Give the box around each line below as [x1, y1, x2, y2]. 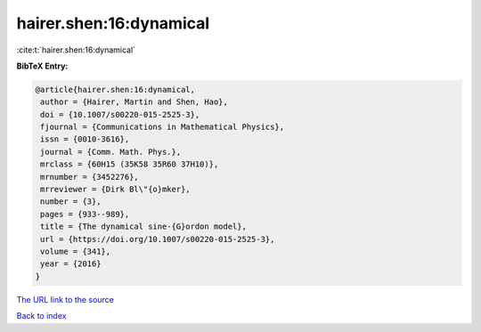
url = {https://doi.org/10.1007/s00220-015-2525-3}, [40, 234, 275, 244]
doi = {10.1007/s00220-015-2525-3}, [40, 109, 200, 119]
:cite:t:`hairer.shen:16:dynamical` [16, 45, 136, 55]
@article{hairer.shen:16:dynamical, [35, 85, 196, 94]
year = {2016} [40, 259, 102, 269]
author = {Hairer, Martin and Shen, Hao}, [40, 97, 229, 107]
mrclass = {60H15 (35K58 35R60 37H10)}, [40, 159, 219, 169]
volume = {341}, [40, 247, 111, 256]
